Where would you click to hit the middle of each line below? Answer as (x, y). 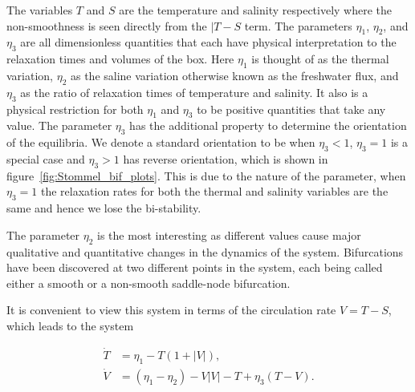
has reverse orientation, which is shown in (226, 158)
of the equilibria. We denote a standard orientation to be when (161, 142)
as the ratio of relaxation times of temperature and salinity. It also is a (194, 92)
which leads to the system (70, 325)
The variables (40, 10)
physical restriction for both (75, 109)
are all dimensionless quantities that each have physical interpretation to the (208, 42)
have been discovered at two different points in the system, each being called (195, 267)
